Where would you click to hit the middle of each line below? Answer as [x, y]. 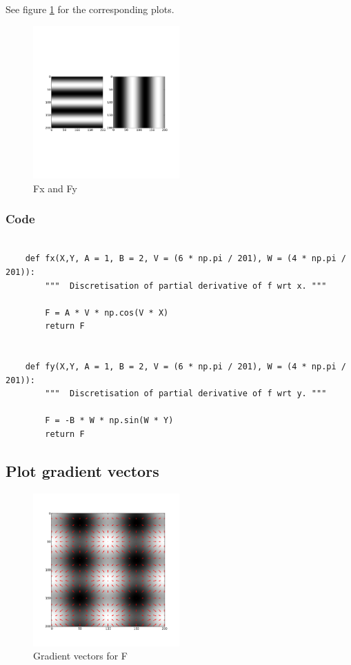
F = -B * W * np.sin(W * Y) [109, 421]
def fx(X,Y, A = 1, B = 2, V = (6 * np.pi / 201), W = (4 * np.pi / [185, 259]
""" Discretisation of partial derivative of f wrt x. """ [186, 286]
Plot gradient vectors [82, 471]
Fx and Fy [55, 188]
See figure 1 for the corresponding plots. [90, 9]
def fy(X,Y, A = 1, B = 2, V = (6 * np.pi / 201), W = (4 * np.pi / [185, 367]
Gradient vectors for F [80, 656]
